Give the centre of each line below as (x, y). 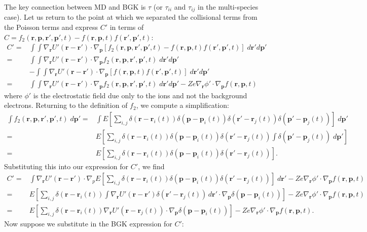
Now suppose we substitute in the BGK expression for (88, 223)
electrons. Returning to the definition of (66, 105)
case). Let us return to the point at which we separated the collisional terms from (131, 17)
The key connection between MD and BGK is (75, 7)
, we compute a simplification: (182, 105)
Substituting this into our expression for (66, 166)
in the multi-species (228, 7)
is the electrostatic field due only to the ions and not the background (140, 95)
